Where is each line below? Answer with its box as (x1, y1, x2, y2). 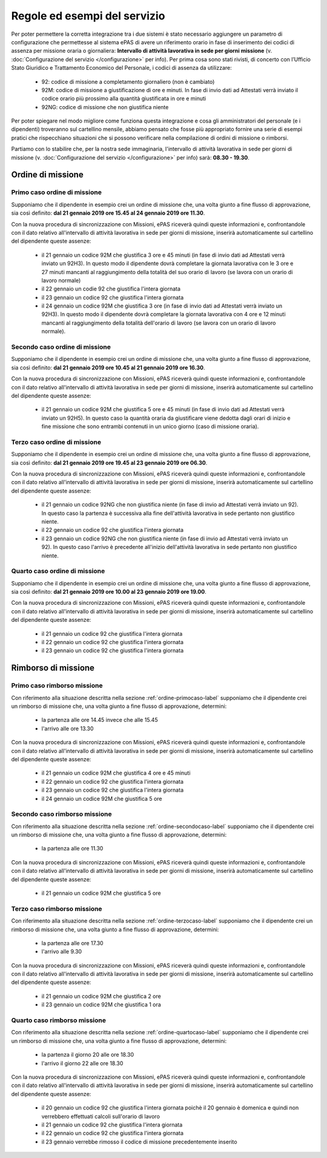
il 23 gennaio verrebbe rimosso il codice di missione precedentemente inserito (41, 1138, 237, 1145)
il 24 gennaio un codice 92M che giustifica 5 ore (41, 795, 162, 802)
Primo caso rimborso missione (11, 681, 103, 690)
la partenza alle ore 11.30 (41, 845, 104, 852)
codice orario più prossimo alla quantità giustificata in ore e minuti (41, 95, 206, 103)
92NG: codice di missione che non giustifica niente (41, 103, 169, 110)
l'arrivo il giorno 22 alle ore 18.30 (41, 1059, 124, 1067)
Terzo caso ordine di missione (11, 437, 101, 446)
